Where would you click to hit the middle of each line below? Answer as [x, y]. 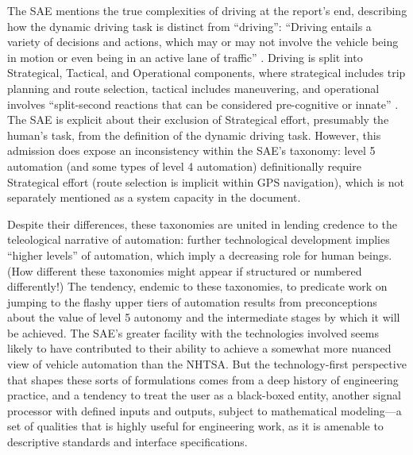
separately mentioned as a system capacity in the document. [154, 197]
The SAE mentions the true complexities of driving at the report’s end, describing [207, 10]
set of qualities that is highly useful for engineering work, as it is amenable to [195, 426]
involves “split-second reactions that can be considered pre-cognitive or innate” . [203, 104]
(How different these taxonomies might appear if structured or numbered [185, 270]
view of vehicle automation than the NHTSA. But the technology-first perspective [207, 364]
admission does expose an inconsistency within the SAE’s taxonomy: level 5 [191, 150]
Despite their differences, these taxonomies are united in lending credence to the [203, 224]
